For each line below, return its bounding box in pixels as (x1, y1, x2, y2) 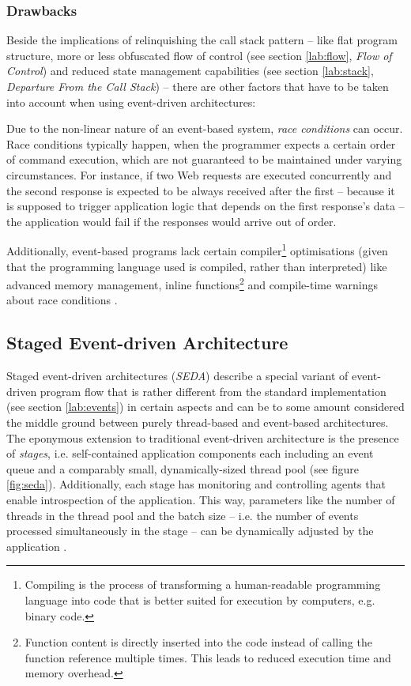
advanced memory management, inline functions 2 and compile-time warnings (6, 274, 379, 292)
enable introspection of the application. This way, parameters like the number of (6, 491, 395, 507)
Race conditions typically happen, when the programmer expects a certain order (6, 135, 396, 152)
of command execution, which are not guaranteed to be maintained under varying (6, 151, 402, 168)
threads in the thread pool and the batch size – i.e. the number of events (6, 507, 359, 523)
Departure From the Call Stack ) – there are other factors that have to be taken (6, 78, 389, 94)
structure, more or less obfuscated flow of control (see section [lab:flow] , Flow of (6, 47, 392, 63)
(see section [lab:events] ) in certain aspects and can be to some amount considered (6, 398, 405, 415)
